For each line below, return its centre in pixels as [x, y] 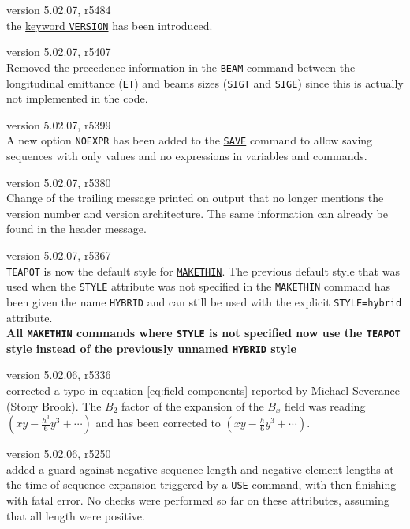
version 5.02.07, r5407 [59, 52]
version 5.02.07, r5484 [59, 9]
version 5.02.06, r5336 [59, 375]
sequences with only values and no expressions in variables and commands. [187, 156]
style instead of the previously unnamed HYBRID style [151, 348]
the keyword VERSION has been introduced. [110, 25]
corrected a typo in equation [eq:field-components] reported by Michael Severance [203, 390]
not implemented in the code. [77, 98]
